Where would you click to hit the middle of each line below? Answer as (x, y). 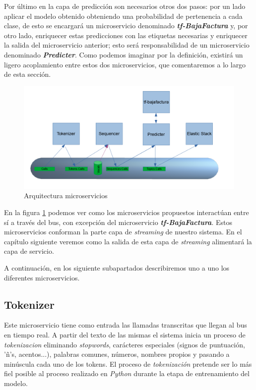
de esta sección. (28, 74)
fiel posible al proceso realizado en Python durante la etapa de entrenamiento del (127, 373)
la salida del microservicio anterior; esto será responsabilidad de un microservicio (127, 45)
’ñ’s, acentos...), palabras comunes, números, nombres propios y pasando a (117, 354)
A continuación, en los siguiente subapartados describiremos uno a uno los (117, 267)
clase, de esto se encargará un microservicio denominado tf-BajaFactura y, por (126, 26)
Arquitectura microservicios (66, 195)
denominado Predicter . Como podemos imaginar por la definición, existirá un (124, 54)
